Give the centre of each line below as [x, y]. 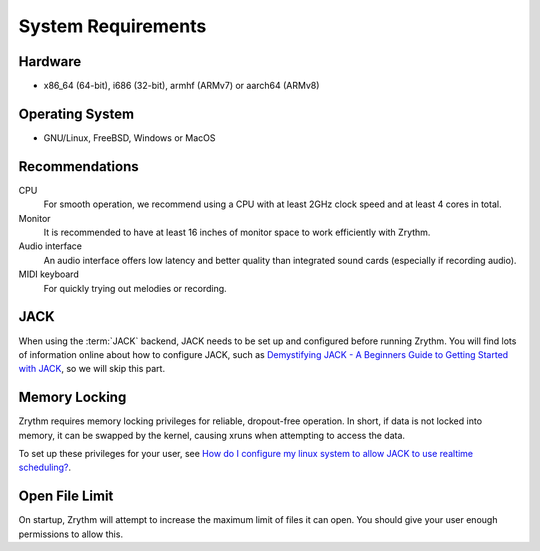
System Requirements [112, 26]
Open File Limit [66, 496]
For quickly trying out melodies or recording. [135, 288]
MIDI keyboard [48, 274]
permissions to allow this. [71, 534]
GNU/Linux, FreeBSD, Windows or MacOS [129, 137]
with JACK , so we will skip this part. [91, 369]
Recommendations [78, 166]
